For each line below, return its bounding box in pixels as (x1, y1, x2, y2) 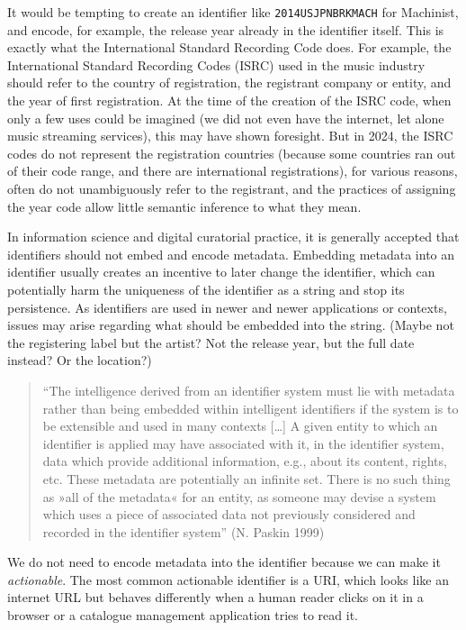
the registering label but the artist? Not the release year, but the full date (7, 333, 415, 352)
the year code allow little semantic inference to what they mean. (7, 196, 362, 215)
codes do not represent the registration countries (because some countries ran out (7, 143, 456, 162)
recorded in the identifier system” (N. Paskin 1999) (42, 522, 325, 541)
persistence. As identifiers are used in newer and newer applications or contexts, (7, 297, 447, 316)
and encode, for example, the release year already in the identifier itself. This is (7, 20, 444, 39)
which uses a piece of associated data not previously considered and (42, 505, 416, 524)
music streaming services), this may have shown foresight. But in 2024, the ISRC (7, 126, 453, 145)
